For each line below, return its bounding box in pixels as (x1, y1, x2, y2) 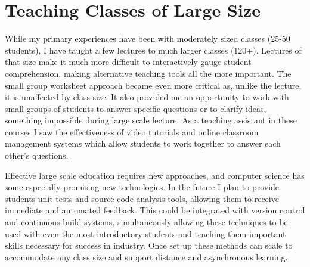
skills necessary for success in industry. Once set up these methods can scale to (5, 239, 293, 252)
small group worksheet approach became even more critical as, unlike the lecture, (5, 79, 302, 91)
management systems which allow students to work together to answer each (5, 137, 281, 150)
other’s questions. (5, 149, 69, 162)
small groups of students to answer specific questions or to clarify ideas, (5, 102, 266, 114)
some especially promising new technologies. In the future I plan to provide (5, 181, 280, 193)
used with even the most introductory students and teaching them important (5, 227, 286, 240)
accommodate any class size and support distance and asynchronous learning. (5, 250, 288, 263)
